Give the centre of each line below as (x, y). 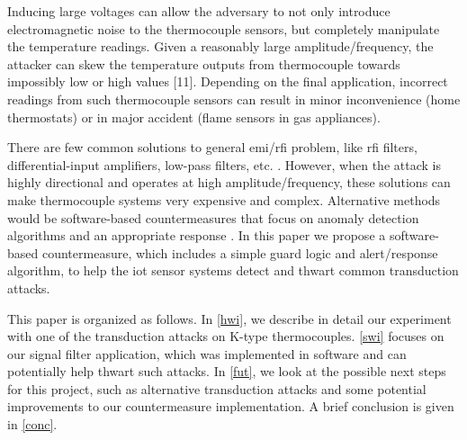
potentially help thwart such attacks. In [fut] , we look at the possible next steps (227, 371)
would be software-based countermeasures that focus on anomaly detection (213, 217)
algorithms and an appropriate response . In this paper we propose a (197, 235)
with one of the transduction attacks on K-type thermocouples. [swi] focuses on (226, 336)
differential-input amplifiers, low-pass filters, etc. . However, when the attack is (224, 164)
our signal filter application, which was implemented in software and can (207, 353)
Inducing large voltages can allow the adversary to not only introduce (199, 11)
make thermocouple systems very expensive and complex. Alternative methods (224, 199)
